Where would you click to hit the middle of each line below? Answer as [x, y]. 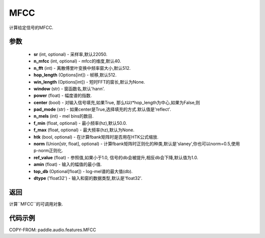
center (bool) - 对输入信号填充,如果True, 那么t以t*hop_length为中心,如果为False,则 [117, 102]
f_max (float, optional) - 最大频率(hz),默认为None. [84, 130]
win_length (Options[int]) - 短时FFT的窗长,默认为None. [89, 82]
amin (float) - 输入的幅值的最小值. [68, 164]
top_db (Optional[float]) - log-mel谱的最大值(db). [83, 171]
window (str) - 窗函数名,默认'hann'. [69, 89]
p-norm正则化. [48, 150]
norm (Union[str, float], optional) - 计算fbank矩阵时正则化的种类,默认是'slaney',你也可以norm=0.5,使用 [137, 144]
